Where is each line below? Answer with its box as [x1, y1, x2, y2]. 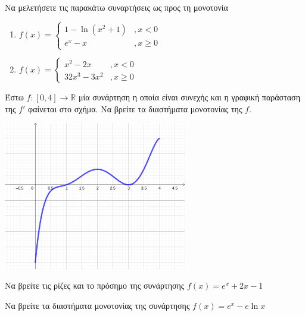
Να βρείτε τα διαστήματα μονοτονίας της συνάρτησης [5, 299, 190, 312]
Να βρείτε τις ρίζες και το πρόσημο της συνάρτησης [5, 279, 185, 292]
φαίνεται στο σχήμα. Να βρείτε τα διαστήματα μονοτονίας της [28, 102, 242, 115]
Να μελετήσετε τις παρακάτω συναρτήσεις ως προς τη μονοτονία [5, 1, 228, 13]
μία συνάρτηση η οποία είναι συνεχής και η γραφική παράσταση [78, 91, 300, 103]
